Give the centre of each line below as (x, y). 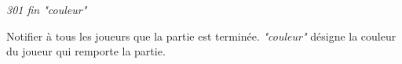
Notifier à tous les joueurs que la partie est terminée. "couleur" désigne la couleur (201, 36)
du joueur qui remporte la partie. (86, 51)
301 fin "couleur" (47, 9)
